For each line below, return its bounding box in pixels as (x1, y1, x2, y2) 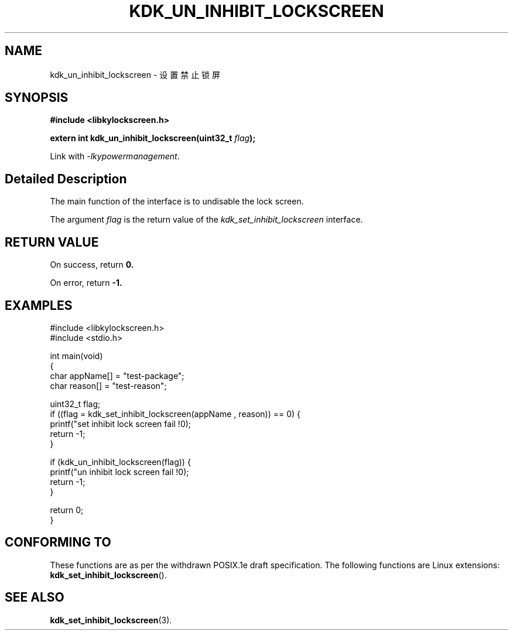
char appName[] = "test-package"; (50, 370, 184, 381)
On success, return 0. (50, 260, 134, 270)
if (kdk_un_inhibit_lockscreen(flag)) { (50, 456, 191, 467)
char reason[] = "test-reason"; (50, 380, 167, 391)
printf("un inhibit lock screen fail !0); (50, 466, 189, 477)
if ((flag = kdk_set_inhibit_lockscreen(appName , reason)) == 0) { (50, 408, 301, 419)
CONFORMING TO (5, 535, 111, 550)
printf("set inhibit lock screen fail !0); (50, 418, 191, 429)
